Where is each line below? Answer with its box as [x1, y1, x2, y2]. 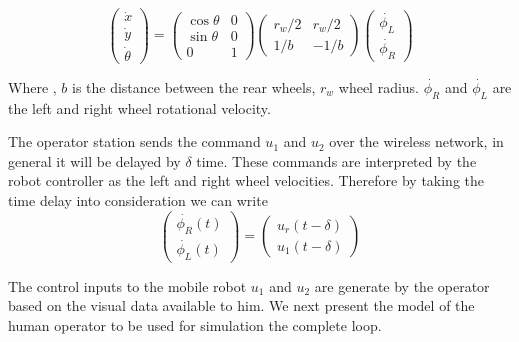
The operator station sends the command [8, 131, 261, 152]
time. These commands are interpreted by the [196, 150, 477, 171]
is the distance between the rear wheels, [71, 76, 316, 97]
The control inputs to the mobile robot [8, 275, 247, 296]
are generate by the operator [314, 275, 490, 296]
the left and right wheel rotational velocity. [8, 97, 271, 118]
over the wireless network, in [329, 131, 504, 152]
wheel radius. [338, 76, 420, 97]
